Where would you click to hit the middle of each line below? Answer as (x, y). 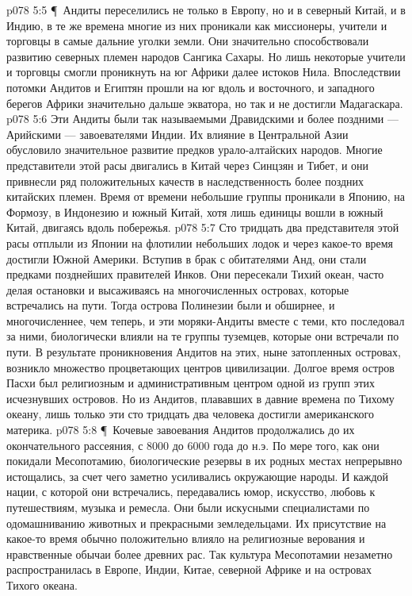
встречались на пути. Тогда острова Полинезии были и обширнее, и (171, 305)
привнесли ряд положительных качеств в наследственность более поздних (185, 181)
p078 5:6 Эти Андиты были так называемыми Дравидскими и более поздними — (202, 119)
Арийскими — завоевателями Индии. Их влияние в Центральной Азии (177, 134)
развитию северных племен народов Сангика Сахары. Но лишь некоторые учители (206, 56)
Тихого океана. (42, 584)
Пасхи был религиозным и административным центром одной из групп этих (191, 383)
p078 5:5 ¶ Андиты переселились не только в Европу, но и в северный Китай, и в (206, 10)
